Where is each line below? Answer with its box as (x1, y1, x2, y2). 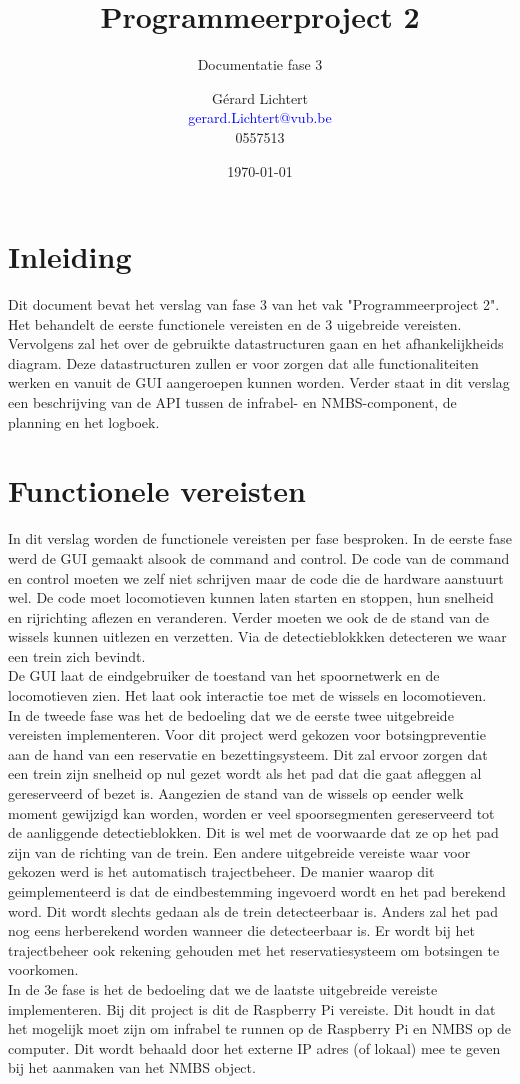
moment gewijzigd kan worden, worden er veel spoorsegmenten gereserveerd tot (8, 802, 495, 823)
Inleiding (8, 236, 132, 277)
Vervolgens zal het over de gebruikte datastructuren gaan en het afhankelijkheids (8, 333, 504, 354)
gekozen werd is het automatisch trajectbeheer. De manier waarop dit (8, 861, 435, 882)
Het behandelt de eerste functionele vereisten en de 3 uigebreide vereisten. (8, 313, 462, 334)
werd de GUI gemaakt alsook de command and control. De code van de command (8, 547, 510, 568)
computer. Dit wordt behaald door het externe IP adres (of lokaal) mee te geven (8, 1037, 501, 1058)
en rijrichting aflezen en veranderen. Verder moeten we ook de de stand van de (8, 606, 489, 627)
